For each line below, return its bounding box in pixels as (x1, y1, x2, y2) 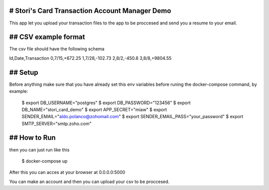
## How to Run (9, 134, 56, 142)
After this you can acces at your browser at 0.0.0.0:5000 (9, 170, 126, 176)
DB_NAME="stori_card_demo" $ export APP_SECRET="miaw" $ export (21, 106, 167, 112)
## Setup (9, 68, 38, 77)
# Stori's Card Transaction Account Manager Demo (9, 6, 171, 15)
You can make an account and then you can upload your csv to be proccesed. (9, 179, 170, 185)
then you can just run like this (9, 147, 70, 153)
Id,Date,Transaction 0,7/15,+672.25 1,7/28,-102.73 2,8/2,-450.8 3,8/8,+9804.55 (9, 55, 172, 61)
